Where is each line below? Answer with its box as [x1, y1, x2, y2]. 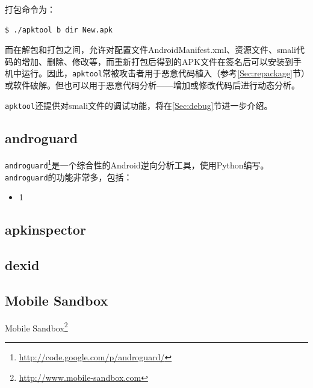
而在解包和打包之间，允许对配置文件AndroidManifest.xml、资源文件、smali [5, 43, 297, 56]
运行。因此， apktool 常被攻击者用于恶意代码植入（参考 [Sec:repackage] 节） [21, 67, 305, 79]
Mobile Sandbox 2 [5, 319, 68, 334]
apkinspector [5, 220, 86, 239]
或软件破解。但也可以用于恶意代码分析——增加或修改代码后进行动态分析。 [5, 79, 300, 91]
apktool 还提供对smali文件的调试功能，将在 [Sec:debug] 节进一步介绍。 [5, 99, 273, 111]
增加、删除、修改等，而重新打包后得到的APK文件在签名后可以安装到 [21, 55, 293, 67]
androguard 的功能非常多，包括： [5, 170, 132, 183]
